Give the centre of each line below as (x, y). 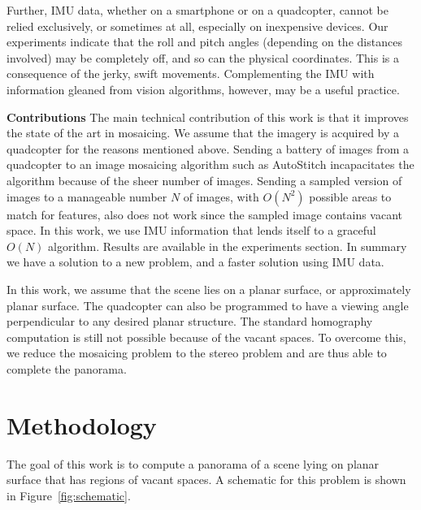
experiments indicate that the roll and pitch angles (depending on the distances (204, 42)
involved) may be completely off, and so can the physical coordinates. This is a (203, 57)
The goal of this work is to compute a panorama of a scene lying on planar (193, 463)
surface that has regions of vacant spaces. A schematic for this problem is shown (206, 480)
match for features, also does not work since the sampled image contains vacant (205, 214)
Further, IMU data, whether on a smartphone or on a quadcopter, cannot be (197, 10)
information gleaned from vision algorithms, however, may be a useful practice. (203, 89)
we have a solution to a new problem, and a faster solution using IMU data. (195, 262)
